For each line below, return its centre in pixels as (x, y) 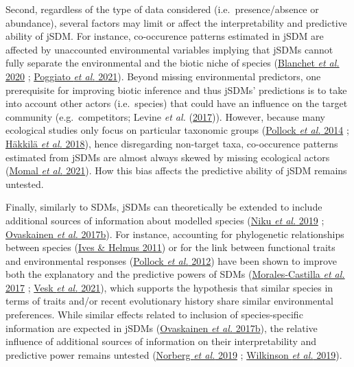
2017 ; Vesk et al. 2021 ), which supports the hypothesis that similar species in (169, 287)
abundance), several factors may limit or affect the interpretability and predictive (176, 22)
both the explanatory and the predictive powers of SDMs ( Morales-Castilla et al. (175, 274)
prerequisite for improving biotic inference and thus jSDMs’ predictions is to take (176, 90)
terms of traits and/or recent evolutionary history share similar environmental (169, 301)
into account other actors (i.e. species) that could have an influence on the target (177, 103)
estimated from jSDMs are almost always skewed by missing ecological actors (168, 157)
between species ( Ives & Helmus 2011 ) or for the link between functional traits (170, 247)
